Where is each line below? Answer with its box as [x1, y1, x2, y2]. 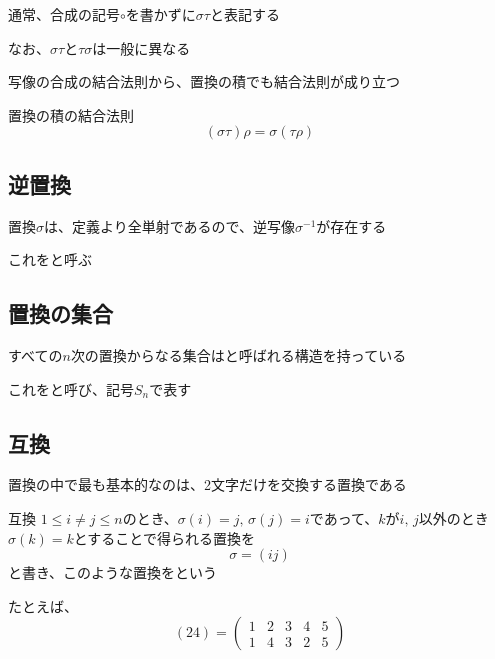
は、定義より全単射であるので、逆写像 [44, 215, 296, 236]
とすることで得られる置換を [73, 527, 255, 548]
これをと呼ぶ [8, 249, 92, 270]
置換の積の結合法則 [8, 104, 134, 125]
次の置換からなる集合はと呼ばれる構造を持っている [70, 344, 407, 365]
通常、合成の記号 [8, 4, 120, 24]
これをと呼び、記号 [8, 378, 134, 399]
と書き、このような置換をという [8, 562, 218, 583]
